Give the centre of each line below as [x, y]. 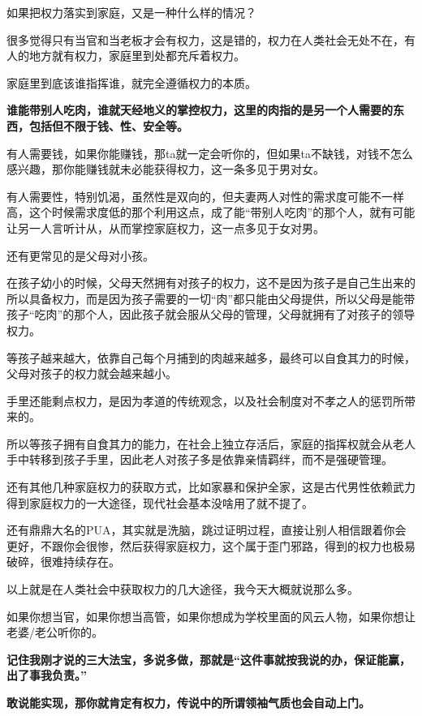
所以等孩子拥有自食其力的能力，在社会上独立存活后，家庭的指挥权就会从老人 [211, 443]
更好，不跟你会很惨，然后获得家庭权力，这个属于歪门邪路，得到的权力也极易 [211, 545]
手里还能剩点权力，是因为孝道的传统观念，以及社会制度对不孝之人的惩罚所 [205, 400]
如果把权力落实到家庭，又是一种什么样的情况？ [131, 12]
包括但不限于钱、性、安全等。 [108, 125]
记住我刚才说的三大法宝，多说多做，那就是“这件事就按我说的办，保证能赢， [209, 659]
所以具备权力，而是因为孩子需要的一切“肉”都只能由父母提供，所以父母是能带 [211, 298]
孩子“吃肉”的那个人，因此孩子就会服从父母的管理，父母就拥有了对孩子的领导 [211, 314]
